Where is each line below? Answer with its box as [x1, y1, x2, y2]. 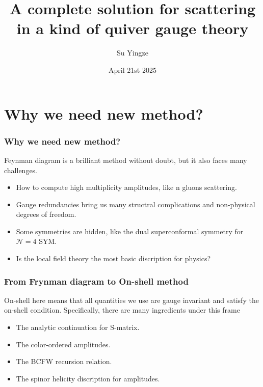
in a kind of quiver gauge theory [16, 18, 249, 39]
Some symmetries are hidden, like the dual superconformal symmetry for [16, 226, 244, 236]
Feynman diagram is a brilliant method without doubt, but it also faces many [4, 154, 247, 165]
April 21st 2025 [109, 64, 156, 75]
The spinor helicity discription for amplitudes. [16, 373, 160, 383]
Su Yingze [117, 47, 148, 58]
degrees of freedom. [16, 209, 76, 219]
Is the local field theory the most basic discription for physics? [16, 253, 211, 264]
